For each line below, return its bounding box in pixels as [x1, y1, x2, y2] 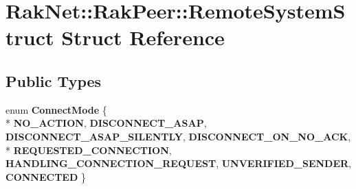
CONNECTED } [5, 169, 86, 184]
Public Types [5, 70, 102, 91]
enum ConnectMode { [5, 102, 107, 116]
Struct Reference [61, 23, 225, 51]
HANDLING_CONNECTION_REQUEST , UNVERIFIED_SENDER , [5, 156, 352, 171]
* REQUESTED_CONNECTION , [5, 142, 172, 157]
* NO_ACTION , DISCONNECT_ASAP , [5, 116, 207, 130]
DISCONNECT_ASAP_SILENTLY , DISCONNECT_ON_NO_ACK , [5, 129, 351, 143]
